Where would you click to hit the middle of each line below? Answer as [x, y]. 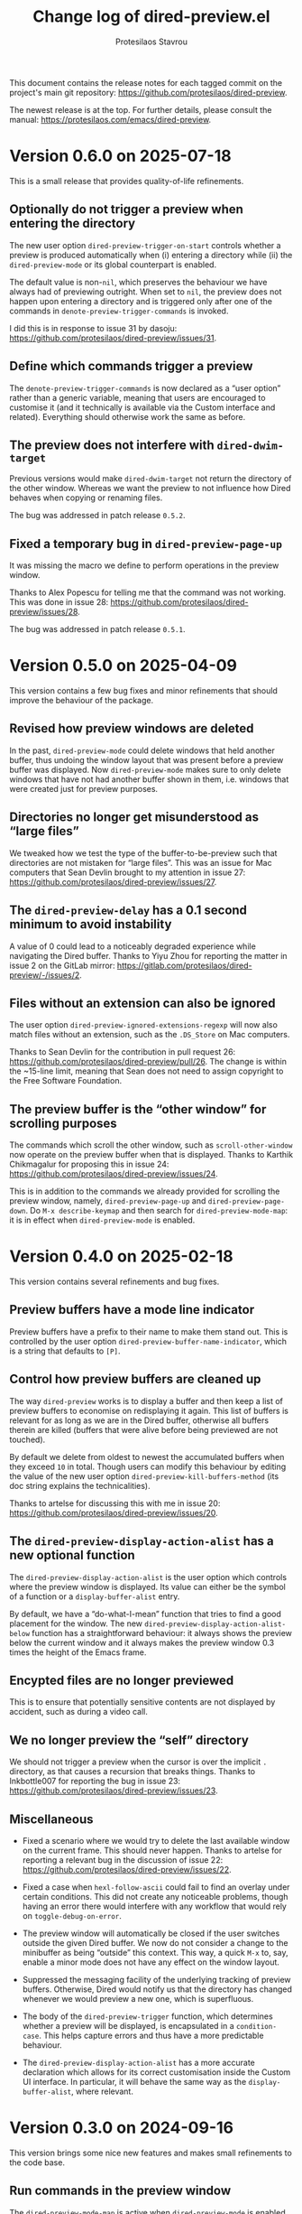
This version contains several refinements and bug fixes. [114, 1282]
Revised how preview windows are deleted [132, 729]
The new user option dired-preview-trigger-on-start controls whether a [145, 245]
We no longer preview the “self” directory [129, 1740]
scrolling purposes [63, 1123]
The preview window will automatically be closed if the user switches [151, 1933]
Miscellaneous [51, 1819]
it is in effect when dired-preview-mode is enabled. [102, 1220]
